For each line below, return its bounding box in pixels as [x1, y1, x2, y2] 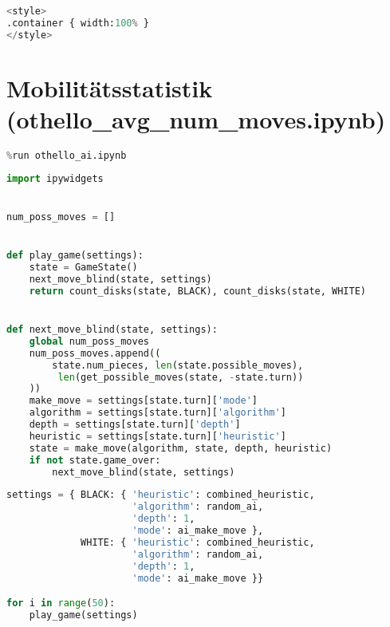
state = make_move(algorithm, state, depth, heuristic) [29, 442, 333, 454]
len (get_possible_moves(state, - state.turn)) [57, 371, 304, 383]
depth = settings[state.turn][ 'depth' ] [29, 419, 241, 430]
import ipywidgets [6, 172, 104, 184]
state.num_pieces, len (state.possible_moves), [52, 359, 304, 371]
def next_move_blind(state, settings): [6, 324, 218, 335]
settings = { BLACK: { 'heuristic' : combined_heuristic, [6, 489, 315, 501]
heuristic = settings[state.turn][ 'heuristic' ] [29, 430, 286, 442]
